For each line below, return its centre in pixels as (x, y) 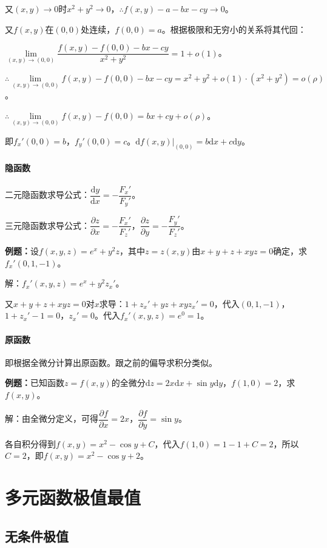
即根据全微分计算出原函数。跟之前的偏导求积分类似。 (111, 362)
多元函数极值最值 (73, 497)
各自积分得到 (30, 443)
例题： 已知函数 (35, 383)
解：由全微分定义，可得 (52, 418)
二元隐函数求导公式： (47, 195)
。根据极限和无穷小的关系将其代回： (234, 29)
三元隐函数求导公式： (47, 225)
